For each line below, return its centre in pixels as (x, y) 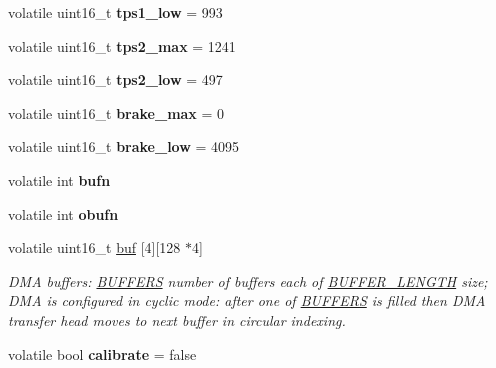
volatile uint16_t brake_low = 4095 (124, 146)
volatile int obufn (63, 213)
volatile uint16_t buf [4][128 (94, 247)
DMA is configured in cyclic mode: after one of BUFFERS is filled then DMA (247, 300)
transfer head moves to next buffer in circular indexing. (177, 319)
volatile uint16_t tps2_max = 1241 (122, 45)
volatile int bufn (59, 179)
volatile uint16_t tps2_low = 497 (115, 79)
